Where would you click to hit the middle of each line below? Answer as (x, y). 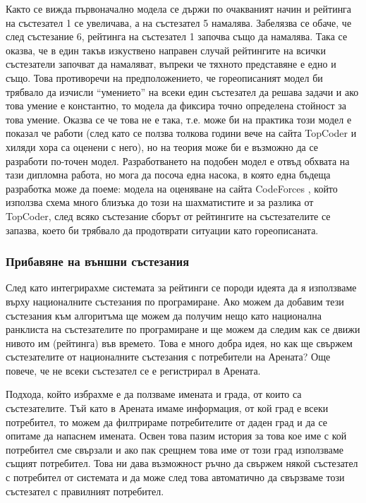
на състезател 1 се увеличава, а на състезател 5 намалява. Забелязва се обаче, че (179, 22)
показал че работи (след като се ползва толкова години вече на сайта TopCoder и (181, 133)
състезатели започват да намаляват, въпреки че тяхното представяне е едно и (171, 64)
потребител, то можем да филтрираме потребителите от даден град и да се (167, 422)
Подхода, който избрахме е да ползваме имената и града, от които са (154, 394)
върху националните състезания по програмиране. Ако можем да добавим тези (175, 301)
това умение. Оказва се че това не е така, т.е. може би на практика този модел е (179, 119)
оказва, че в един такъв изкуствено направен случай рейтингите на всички (166, 50)
